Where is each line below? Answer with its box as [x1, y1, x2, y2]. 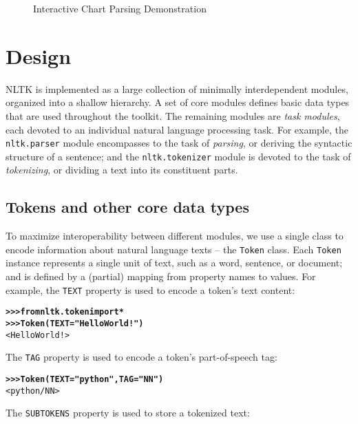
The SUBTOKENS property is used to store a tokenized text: [6, 405, 250, 420]
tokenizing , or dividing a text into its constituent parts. [6, 162, 238, 177]
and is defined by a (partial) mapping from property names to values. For [6, 269, 316, 284]
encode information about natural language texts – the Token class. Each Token [6, 242, 341, 256]
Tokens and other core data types [6, 196, 249, 218]
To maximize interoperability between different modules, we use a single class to [6, 229, 344, 243]
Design [6, 41, 72, 70]
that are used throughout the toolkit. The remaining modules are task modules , [6, 108, 340, 123]
